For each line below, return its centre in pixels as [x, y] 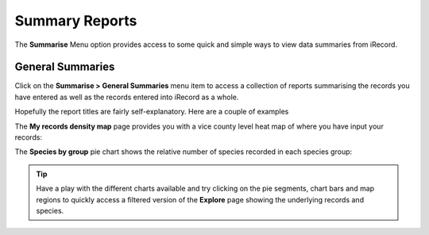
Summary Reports [76, 21]
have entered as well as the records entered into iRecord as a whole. [127, 97]
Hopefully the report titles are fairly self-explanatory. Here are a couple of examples [152, 112]
